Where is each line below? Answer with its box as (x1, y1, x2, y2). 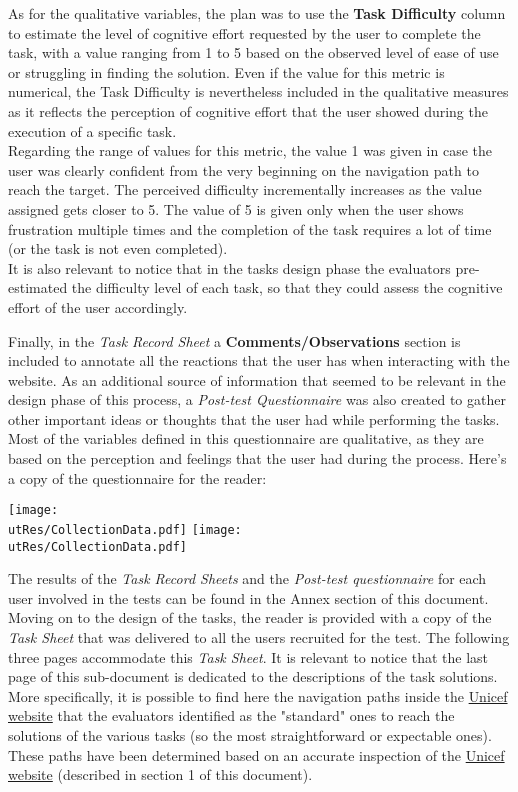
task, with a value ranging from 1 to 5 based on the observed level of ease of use (8, 42, 499, 63)
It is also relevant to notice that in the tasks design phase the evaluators (8, 257, 451, 278)
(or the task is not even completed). (8, 238, 228, 259)
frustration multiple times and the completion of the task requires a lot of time (8, 218, 492, 239)
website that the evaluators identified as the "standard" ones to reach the (8, 705, 455, 726)
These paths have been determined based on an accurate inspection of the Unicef (8, 744, 505, 765)
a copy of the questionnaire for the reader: (8, 467, 267, 488)
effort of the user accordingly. (8, 296, 188, 317)
